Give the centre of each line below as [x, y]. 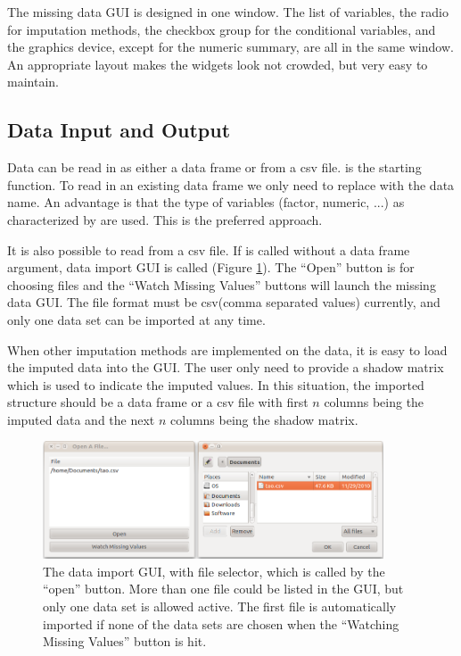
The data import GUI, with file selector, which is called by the [214, 571]
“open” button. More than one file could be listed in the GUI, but [223, 589]
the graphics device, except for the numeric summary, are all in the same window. [230, 47]
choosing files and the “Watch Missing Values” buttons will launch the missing [222, 284]
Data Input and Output [119, 130]
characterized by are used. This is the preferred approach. [165, 219]
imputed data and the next [81, 419]
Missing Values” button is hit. [125, 641]
